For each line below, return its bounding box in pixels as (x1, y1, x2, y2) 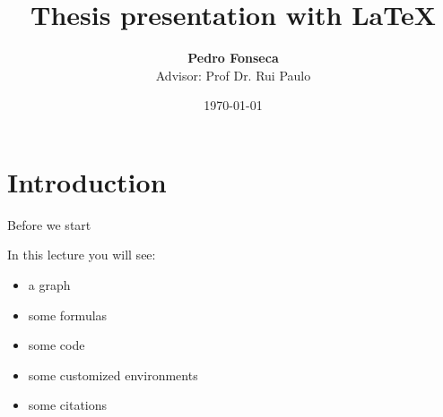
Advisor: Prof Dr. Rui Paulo (155, 65, 311, 84)
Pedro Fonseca (187, 48, 279, 67)
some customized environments (28, 365, 198, 384)
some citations (28, 396, 108, 414)
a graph (28, 276, 71, 294)
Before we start (7, 215, 91, 234)
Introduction (7, 163, 167, 200)
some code (28, 336, 85, 354)
